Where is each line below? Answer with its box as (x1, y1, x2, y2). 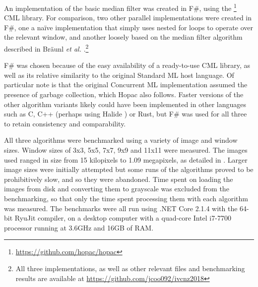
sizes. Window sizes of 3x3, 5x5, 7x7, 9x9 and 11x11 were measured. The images (4, 145, 248, 155)
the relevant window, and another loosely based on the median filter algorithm (4, 32, 243, 42)
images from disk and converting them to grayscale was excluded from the (4, 183, 229, 194)
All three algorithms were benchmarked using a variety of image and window (4, 135, 238, 145)
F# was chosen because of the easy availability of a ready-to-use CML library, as (4, 60, 250, 70)
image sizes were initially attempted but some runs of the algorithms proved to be (4, 164, 254, 174)
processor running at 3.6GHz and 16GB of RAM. (4, 222, 154, 232)
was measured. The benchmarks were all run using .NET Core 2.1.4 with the (4, 203, 238, 213)
